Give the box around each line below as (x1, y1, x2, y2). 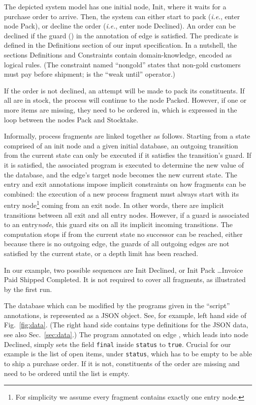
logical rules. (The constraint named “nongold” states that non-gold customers (4, 59, 241, 69)
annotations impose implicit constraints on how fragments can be (49, 179, 246, 189)
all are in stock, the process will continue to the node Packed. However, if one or (4, 95, 247, 105)
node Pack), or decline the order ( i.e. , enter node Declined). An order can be (4, 21, 236, 31)
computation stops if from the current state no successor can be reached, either (4, 229, 243, 239)
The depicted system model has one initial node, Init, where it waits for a (4, 1, 226, 11)
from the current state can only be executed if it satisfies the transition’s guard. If (4, 150, 252, 160)
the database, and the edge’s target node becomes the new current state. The (4, 169, 237, 179)
